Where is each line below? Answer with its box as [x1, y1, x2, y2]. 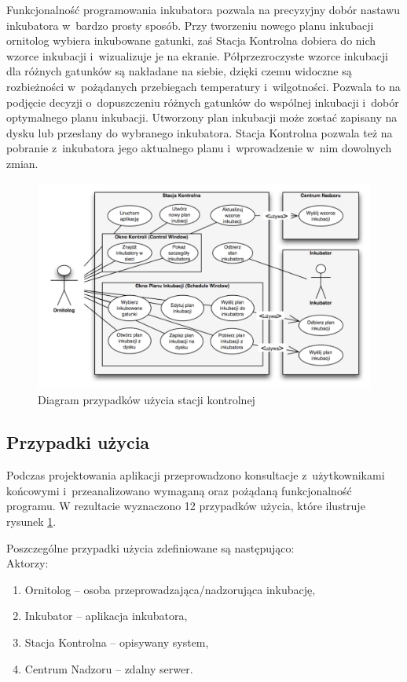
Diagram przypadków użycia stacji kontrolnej [38, 392, 255, 408]
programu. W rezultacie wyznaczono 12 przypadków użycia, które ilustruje [6, 498, 365, 514]
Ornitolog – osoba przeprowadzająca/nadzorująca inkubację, [24, 581, 316, 597]
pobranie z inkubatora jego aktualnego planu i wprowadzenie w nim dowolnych [6, 140, 392, 156]
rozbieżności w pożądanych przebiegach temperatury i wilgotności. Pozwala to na [6, 78, 401, 94]
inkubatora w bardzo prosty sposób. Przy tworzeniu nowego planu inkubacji [6, 16, 374, 33]
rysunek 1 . [6, 513, 57, 530]
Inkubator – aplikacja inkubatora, [24, 607, 188, 624]
